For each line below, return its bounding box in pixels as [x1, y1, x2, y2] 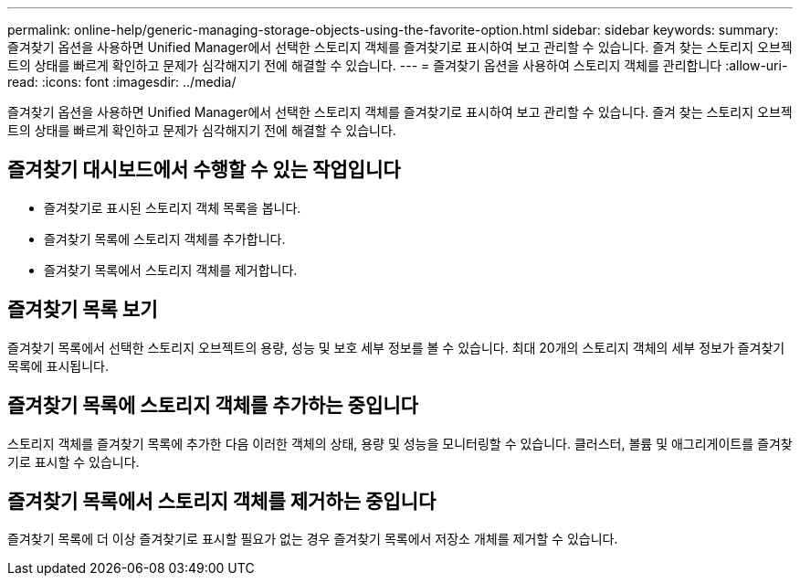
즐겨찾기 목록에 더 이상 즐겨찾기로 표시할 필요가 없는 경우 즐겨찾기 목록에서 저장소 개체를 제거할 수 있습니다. [7, 531, 618, 547]
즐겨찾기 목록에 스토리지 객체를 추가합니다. [44, 230, 286, 247]
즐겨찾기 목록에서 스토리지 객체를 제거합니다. [44, 261, 298, 278]
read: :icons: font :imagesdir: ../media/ [7, 74, 237, 90]
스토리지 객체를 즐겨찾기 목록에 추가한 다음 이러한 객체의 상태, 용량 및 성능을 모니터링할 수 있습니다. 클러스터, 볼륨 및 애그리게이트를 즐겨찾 [7, 435, 793, 451]
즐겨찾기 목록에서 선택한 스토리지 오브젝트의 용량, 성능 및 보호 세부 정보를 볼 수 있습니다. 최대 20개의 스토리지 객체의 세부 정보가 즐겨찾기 [7, 339, 785, 355]
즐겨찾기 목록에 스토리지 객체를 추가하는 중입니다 [7, 394, 418, 418]
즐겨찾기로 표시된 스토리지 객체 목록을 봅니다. [44, 199, 301, 216]
